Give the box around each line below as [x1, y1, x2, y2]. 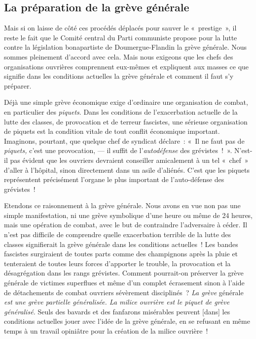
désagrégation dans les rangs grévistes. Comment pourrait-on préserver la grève [4, 268, 244, 278]
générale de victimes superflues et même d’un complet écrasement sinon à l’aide [4, 277, 245, 288]
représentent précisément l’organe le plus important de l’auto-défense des [4, 174, 224, 185]
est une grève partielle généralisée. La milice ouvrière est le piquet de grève [4, 297, 230, 307]
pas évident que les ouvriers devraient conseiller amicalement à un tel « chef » [10, 154, 249, 165]
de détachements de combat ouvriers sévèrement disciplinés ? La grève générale [4, 287, 244, 297]
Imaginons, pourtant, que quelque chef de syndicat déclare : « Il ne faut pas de [4, 135, 245, 146]
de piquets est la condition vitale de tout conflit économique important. [4, 126, 220, 136]
